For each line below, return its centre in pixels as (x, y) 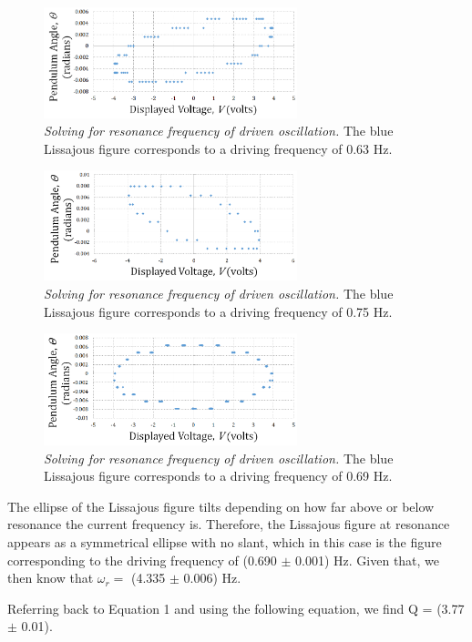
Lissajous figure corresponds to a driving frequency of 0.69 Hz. (218, 476)
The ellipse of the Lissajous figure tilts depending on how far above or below (221, 506)
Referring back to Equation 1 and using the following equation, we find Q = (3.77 (236, 608)
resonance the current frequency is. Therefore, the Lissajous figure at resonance (229, 524)
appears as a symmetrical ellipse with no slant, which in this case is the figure (225, 541)
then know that (51, 578)
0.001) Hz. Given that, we (368, 560)
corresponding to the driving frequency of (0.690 (142, 560)
